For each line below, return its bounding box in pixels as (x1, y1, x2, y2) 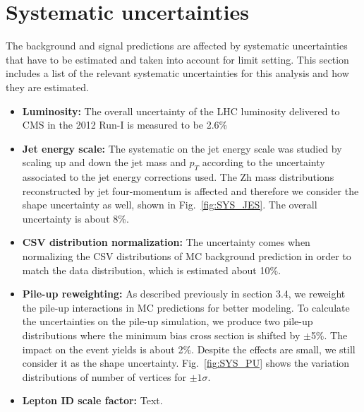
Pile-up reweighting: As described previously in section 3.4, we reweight (22, 286, 346, 301)
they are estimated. (6, 79, 89, 94)
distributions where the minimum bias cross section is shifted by (22, 328, 301, 343)
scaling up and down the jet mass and (22, 155, 186, 170)
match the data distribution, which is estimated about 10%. (22, 262, 281, 277)
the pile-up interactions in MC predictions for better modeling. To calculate (22, 300, 350, 314)
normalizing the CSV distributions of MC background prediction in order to (22, 249, 351, 264)
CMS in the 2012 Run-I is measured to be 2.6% (22, 117, 228, 132)
